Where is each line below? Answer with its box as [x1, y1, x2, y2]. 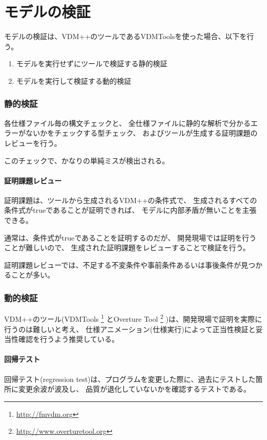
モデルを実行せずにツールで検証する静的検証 [16, 58, 167, 69]
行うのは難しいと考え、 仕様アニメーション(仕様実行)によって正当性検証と [4, 323, 256, 334]
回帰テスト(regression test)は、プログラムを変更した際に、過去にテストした [4, 373, 256, 384]
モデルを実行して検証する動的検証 [16, 75, 131, 86]
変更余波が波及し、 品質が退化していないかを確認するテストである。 [18, 383, 251, 394]
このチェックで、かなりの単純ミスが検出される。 [4, 155, 169, 166]
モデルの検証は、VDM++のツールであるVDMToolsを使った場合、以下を [4, 31, 247, 42]
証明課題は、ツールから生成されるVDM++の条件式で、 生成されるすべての [4, 194, 257, 205]
